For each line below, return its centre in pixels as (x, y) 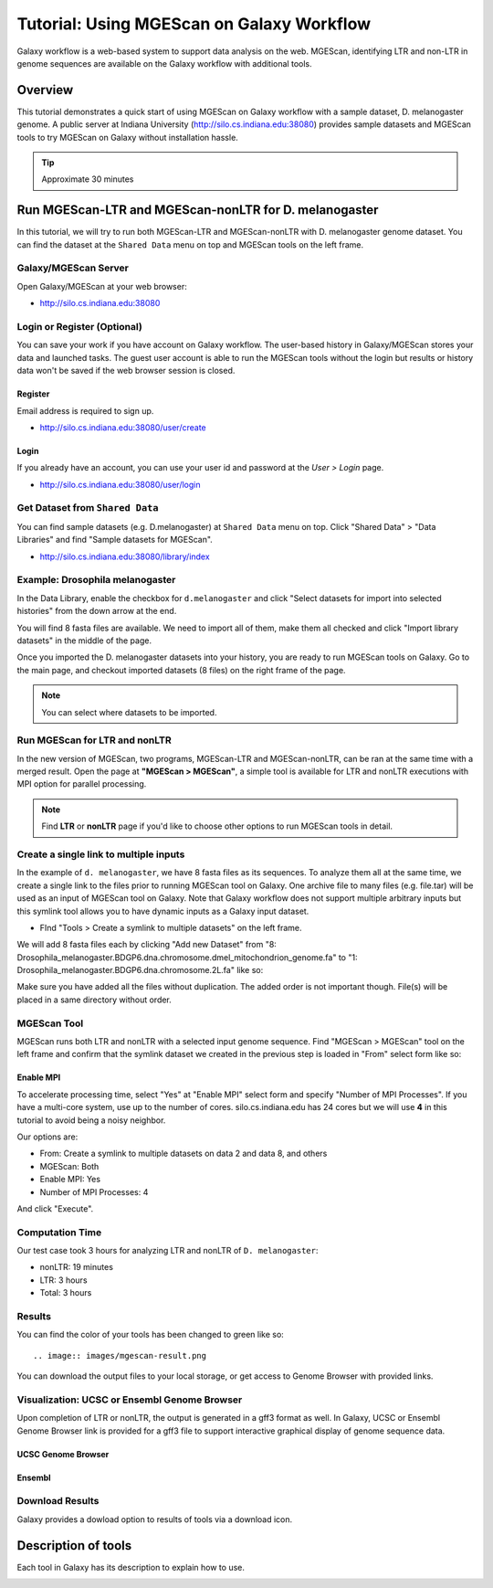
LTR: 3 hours (63, 1280)
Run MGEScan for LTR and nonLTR (94, 740)
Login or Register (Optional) (80, 327)
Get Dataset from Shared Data (88, 508)
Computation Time (59, 1232)
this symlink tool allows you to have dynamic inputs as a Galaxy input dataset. (163, 911)
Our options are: (47, 1137)
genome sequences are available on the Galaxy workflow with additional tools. (164, 63)
